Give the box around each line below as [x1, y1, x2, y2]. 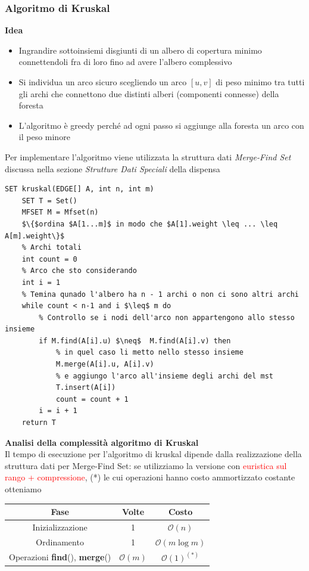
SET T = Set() [21, 196, 77, 205]
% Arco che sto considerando [21, 266, 137, 275]
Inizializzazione [32, 520, 88, 533]
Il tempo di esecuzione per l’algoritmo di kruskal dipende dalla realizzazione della [5, 448, 302, 460]
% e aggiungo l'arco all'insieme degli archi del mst [55, 371, 274, 380]
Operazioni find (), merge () [9, 551, 111, 563]
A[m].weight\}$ [5, 231, 65, 240]
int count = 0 [21, 255, 77, 263]
